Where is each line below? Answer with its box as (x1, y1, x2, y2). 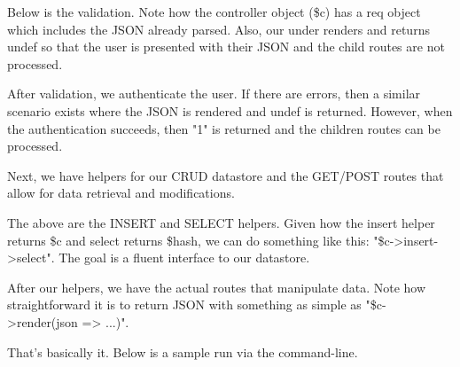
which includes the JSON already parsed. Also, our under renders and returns (7, 20, 430, 38)
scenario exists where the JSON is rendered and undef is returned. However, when (7, 101, 453, 120)
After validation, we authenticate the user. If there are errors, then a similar (7, 84, 421, 103)
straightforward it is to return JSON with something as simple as (7, 295, 362, 314)
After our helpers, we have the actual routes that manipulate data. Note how (7, 277, 426, 296)
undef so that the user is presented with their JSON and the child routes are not (7, 37, 445, 56)
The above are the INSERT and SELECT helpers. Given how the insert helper (7, 213, 435, 231)
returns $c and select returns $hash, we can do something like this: (7, 230, 370, 249)
